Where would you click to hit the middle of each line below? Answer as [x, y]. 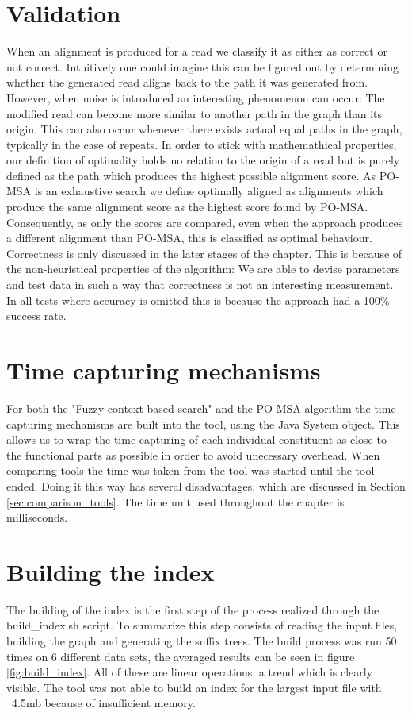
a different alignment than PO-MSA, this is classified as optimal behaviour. [189, 238]
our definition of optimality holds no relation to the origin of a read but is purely [203, 160]
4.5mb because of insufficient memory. [103, 703]
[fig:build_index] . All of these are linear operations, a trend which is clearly [190, 672]
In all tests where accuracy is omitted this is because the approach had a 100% [198, 300]
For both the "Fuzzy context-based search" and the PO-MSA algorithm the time [201, 408]
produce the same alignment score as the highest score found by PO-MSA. [187, 207]
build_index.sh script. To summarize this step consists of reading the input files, [202, 625]
